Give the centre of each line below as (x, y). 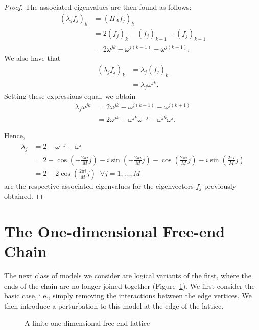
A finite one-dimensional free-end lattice (87, 323)
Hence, (15, 135)
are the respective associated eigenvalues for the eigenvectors (99, 185)
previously (220, 185)
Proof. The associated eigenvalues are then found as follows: (98, 7)
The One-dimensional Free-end (115, 231)
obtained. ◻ (23, 196)
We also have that (32, 58)
